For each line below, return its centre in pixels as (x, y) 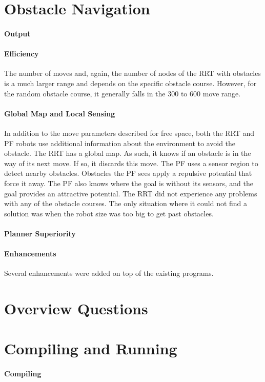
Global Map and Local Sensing (60, 113)
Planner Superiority (40, 233)
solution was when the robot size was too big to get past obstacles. (109, 213)
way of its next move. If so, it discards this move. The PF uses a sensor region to (131, 163)
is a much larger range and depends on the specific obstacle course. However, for (130, 83)
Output (17, 33)
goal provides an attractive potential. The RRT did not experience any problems (131, 193)
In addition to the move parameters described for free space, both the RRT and (129, 133)
